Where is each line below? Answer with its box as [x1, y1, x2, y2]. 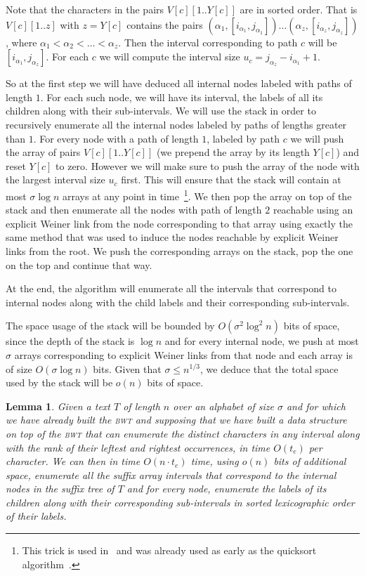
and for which [286, 398, 346, 413]
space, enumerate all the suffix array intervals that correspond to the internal [6, 467, 336, 482]
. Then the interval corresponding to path [118, 34, 298, 49]
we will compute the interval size [99, 49, 240, 64]
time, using [190, 454, 239, 469]
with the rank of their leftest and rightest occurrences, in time [6, 440, 270, 454]
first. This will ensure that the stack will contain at [121, 172, 341, 187]
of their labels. [6, 509, 67, 523]
